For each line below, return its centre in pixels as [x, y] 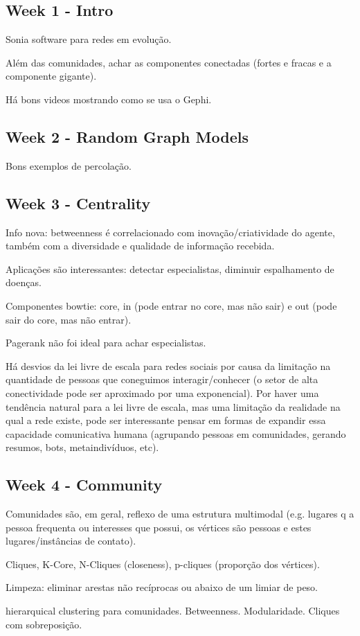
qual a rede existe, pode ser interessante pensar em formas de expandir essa [166, 420]
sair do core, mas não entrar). [69, 319]
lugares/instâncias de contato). [71, 541]
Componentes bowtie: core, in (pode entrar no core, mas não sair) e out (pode [171, 305]
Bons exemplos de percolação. [69, 165]
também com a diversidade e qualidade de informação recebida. [140, 246]
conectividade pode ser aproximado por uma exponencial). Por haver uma [162, 392]
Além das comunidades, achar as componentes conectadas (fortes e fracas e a [169, 62]
